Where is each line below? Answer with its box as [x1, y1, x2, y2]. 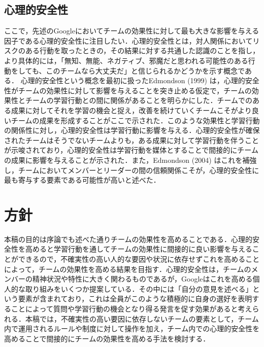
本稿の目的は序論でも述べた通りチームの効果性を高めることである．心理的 [4, 233, 253, 244]
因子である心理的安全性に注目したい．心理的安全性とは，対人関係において [4, 35, 253, 46]
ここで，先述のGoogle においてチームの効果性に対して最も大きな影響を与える [4, 25, 259, 36]
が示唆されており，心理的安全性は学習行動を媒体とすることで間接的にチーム [4, 145, 258, 155]
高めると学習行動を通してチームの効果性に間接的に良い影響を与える [25, 244, 252, 254]
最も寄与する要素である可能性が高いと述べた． [4, 175, 160, 185]
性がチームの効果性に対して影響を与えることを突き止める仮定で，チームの [4, 85, 252, 95]
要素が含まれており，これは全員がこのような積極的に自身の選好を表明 [18, 293, 252, 304]
